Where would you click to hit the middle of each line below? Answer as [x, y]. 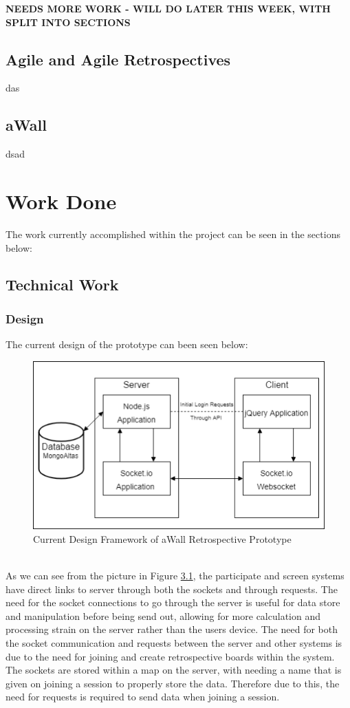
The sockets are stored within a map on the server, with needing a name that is [174, 670]
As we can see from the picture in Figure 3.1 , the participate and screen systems [175, 576]
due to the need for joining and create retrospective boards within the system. [170, 656]
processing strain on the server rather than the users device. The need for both [172, 629]
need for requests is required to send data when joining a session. [143, 697]
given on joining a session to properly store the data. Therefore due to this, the [173, 683]
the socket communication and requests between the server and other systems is [174, 643]
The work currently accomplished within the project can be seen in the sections [173, 234]
